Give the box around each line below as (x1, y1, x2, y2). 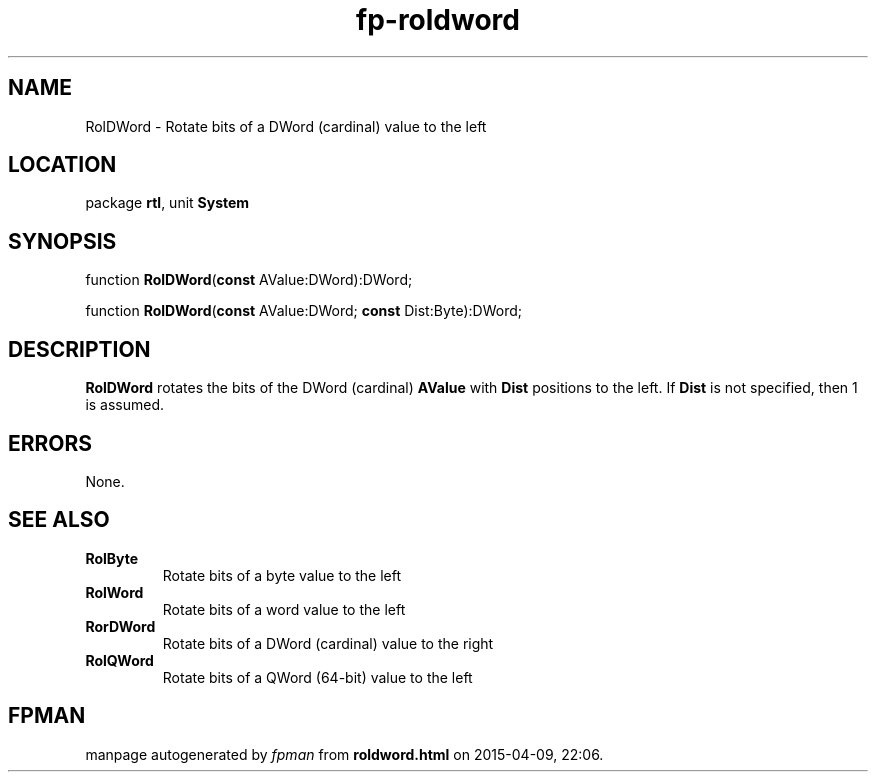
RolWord (85, 583, 144, 601)
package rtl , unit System (85, 194, 250, 212)
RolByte (85, 549, 139, 567)
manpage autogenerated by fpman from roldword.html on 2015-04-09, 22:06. (85, 745, 604, 763)
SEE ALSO (8, 507, 110, 533)
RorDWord (85, 617, 156, 635)
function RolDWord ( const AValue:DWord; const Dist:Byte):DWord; (85, 302, 522, 320)
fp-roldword (356, 3, 520, 37)
